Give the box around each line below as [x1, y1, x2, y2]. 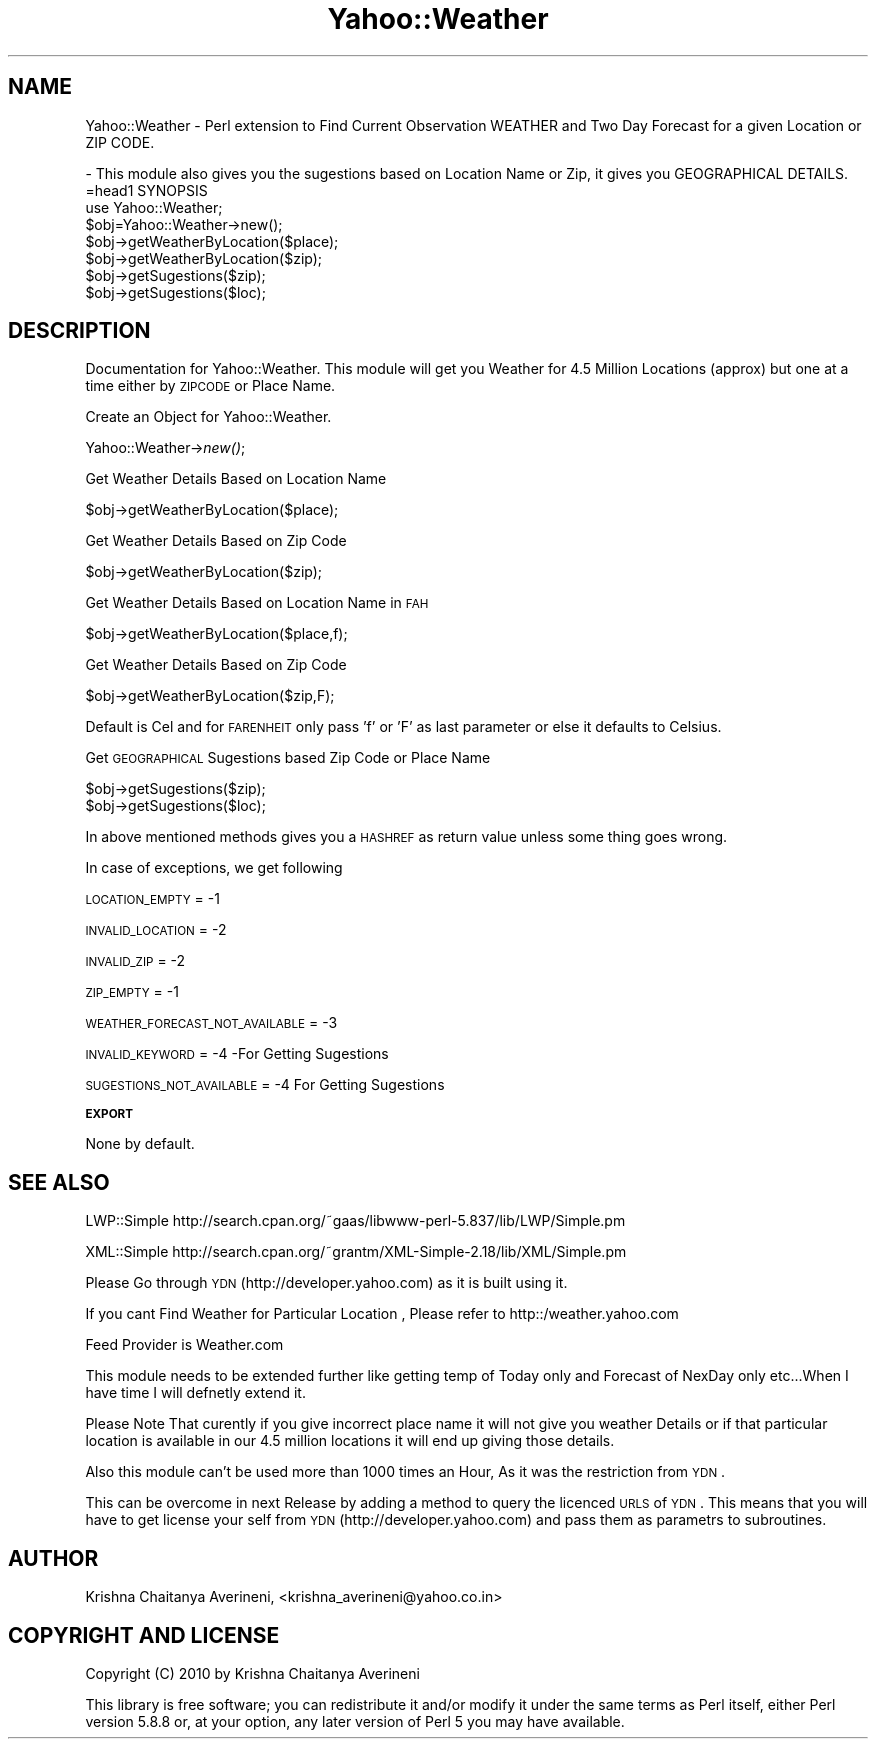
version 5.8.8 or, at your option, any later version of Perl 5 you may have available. [85, 1712, 625, 1730]
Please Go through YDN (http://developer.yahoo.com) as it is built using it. [85, 1274, 568, 1292]
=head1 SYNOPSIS [85, 181, 208, 199]
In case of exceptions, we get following [85, 859, 343, 877]
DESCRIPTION [8, 318, 151, 344]
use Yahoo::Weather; [85, 198, 223, 216]
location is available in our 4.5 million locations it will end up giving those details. [85, 1432, 615, 1450]
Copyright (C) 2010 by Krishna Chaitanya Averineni [85, 1664, 420, 1682]
